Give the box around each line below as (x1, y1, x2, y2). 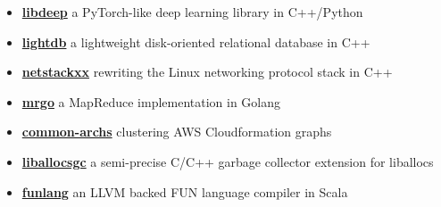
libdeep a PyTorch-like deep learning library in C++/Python (21, 3, 363, 21)
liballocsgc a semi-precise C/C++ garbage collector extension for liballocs (21, 152, 434, 170)
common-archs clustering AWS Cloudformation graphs (21, 122, 332, 141)
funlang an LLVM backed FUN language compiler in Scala (21, 182, 348, 201)
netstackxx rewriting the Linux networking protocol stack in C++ (21, 62, 393, 81)
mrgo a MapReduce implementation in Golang (21, 92, 281, 111)
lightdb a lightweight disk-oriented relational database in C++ (21, 32, 370, 51)
